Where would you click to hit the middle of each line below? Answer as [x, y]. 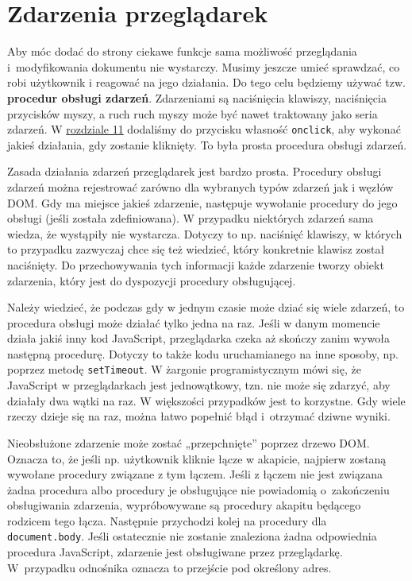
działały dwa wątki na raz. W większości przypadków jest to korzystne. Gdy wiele [206, 400]
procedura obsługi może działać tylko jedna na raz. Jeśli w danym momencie [194, 322]
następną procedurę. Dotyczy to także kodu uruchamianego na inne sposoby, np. [203, 353]
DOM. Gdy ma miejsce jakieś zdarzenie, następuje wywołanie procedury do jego [202, 202]
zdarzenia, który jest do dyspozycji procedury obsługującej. [152, 280]
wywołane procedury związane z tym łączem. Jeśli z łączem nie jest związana [195, 474]
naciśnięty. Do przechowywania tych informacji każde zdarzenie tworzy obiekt [196, 264]
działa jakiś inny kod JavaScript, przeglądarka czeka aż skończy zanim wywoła [198, 338]
